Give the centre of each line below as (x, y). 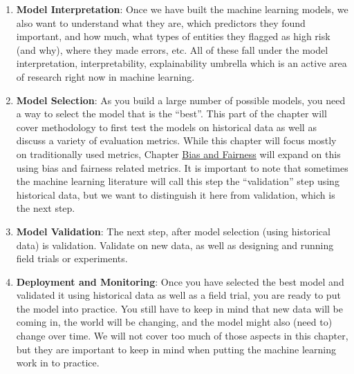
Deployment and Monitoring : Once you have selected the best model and (180, 281)
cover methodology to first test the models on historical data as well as (166, 127)
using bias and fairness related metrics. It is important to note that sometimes (182, 167)
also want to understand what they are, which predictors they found (161, 22)
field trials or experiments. (72, 258)
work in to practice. (58, 363)
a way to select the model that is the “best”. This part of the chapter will (171, 114)
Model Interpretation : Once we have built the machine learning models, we (182, 9)
